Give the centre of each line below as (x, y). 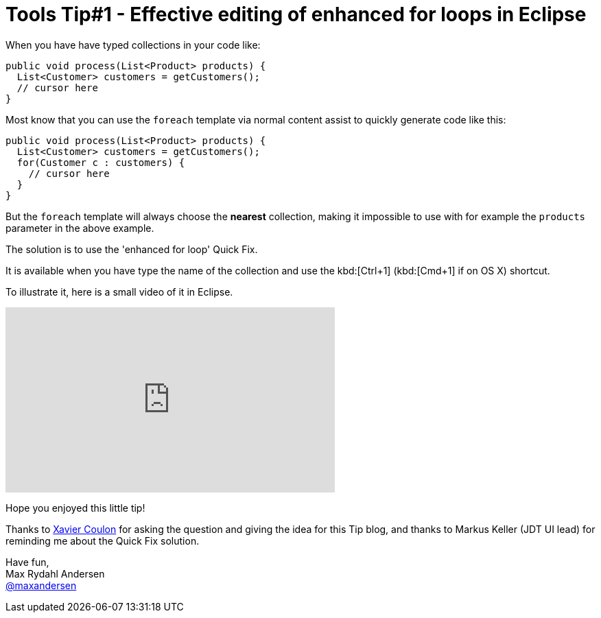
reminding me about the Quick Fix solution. (103, 540)
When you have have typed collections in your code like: (133, 45)
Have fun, (27, 562)
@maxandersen (41, 585)
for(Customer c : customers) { (101, 162)
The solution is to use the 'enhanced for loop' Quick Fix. (132, 249)
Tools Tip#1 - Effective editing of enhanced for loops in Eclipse (296, 14)
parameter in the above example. (80, 228)
